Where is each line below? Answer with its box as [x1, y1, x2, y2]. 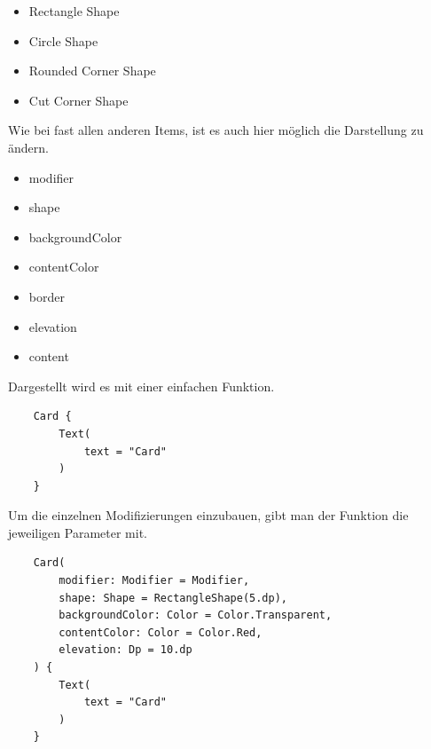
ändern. [8, 138, 49, 156]
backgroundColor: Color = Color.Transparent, [59, 609, 333, 622]
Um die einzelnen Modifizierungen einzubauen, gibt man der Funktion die [8, 506, 409, 524]
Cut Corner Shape [28, 91, 129, 109]
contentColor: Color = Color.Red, [59, 626, 263, 639]
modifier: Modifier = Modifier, [59, 574, 250, 587]
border [28, 287, 65, 305]
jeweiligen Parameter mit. [8, 523, 147, 541]
